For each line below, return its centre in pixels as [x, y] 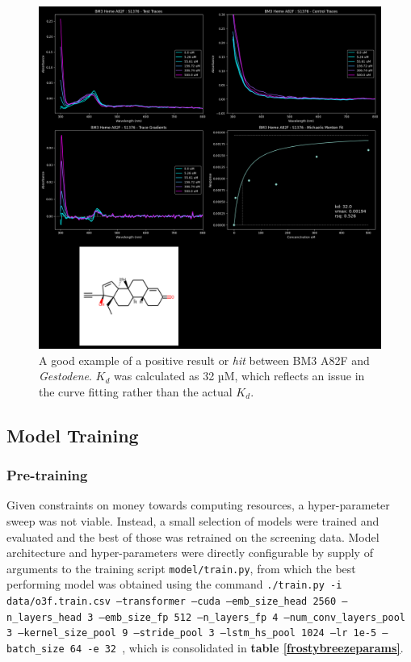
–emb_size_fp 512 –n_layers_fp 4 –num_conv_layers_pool [252, 617]
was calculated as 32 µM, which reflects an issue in [239, 376]
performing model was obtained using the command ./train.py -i [174, 584]
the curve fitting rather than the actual [136, 391]
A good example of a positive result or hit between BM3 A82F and [204, 360]
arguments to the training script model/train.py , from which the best [181, 568]
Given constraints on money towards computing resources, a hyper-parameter [198, 505]
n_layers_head [44, 617]
